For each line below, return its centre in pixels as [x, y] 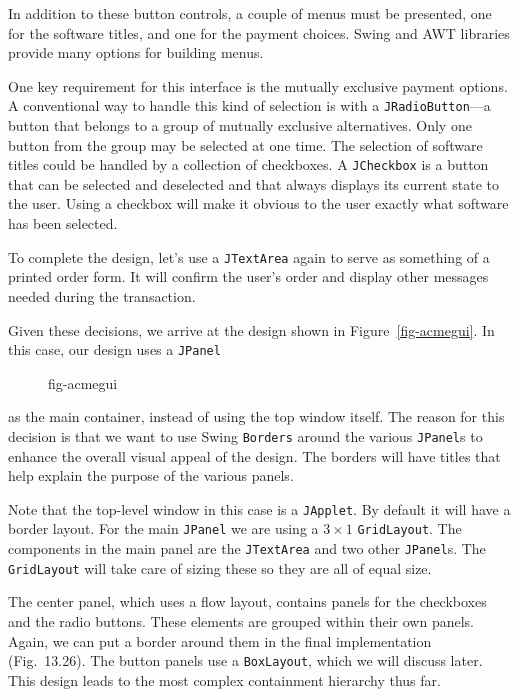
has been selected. [63, 223]
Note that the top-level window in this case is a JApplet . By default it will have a [259, 508]
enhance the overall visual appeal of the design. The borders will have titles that [254, 455]
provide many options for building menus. [136, 52]
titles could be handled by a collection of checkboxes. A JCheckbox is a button [248, 164]
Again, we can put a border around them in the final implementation [220, 640]
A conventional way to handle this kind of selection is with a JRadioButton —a [249, 105]
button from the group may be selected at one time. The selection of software [245, 144]
